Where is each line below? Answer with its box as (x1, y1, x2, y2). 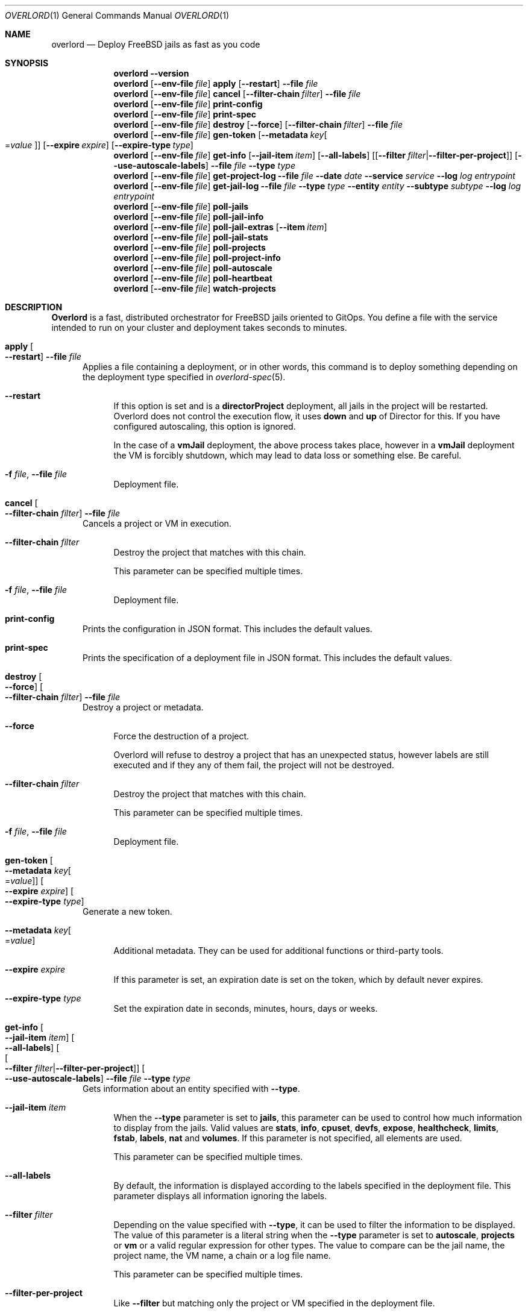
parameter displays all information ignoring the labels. (113, 1191, 327, 1201)
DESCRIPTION (5, 302, 63, 312)
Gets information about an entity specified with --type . (83, 1083, 300, 1094)
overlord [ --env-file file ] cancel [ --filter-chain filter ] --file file (113, 89, 361, 99)
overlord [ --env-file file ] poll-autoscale (113, 263, 272, 273)
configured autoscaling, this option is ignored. (113, 421, 296, 431)
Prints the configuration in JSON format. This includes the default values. (83, 624, 372, 634)
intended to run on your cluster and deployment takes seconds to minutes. (51, 322, 347, 333)
